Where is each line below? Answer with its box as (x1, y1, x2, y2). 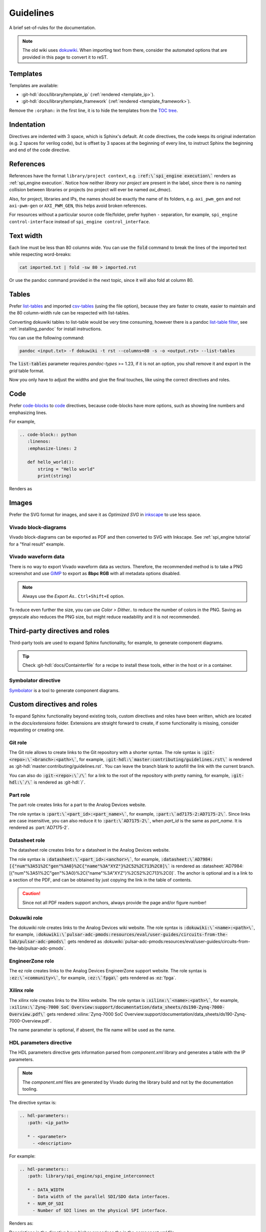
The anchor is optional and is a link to (176, 870, 253, 876)
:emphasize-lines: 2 (27, 445, 77, 451)
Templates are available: (9, 82, 59, 88)
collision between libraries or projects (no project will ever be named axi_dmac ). (9, 187, 172, 193)
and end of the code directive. (9, 147, 71, 153)
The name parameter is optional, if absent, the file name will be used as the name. (9, 1027, 176, 1033)
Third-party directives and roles (9, 626, 110, 635)
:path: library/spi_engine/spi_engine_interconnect (27, 1173, 155, 1179)
